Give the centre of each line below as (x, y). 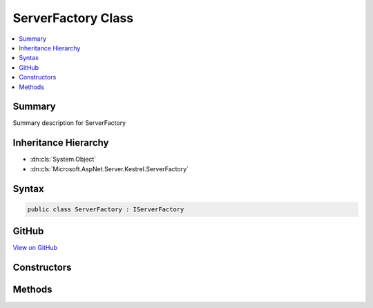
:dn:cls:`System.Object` (63, 160)
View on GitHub (35, 248)
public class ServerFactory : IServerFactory (106, 209)
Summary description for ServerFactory (69, 123)
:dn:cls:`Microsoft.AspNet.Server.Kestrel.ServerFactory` (109, 169)
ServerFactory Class (73, 18)
